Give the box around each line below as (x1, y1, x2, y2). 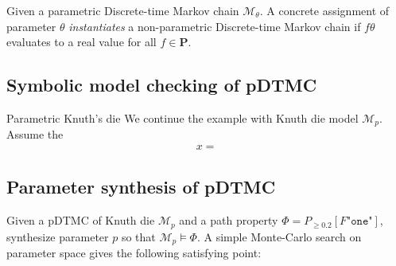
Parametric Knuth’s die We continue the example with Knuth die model (6, 109, 359, 126)
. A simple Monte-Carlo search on (196, 228, 362, 244)
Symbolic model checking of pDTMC (6, 72, 317, 97)
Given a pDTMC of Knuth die (6, 212, 155, 229)
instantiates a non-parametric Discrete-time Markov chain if (68, 18, 361, 34)
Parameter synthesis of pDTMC (6, 174, 276, 199)
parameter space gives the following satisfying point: (6, 244, 262, 261)
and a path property (179, 212, 278, 229)
